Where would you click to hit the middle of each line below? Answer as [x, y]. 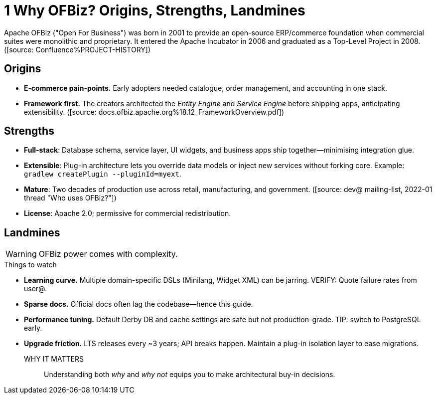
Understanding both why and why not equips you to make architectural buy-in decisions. [190, 375]
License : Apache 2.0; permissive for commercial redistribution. [128, 213]
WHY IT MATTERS [54, 359]
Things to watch [30, 265]
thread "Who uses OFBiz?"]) [70, 198]
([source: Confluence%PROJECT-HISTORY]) [77, 49]
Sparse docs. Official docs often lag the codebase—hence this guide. [139, 304]
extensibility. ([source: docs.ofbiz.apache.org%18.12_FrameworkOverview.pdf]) [154, 112]
